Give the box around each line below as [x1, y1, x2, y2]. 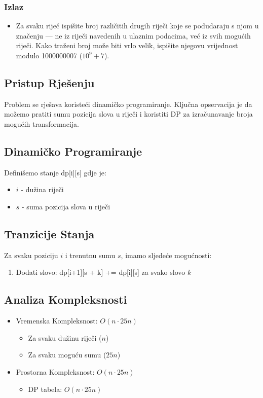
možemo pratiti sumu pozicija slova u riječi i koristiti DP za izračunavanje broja [4, 108, 253, 119]
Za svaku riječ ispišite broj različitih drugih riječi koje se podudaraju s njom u [16, 20, 259, 31]
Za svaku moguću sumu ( [28, 349, 106, 360]
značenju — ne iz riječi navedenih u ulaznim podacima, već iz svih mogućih [16, 30, 251, 41]
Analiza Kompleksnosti [4, 292, 127, 307]
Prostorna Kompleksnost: [16, 366, 95, 377]
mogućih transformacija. [4, 118, 79, 129]
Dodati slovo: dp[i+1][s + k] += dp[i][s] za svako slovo [16, 267, 185, 277]
